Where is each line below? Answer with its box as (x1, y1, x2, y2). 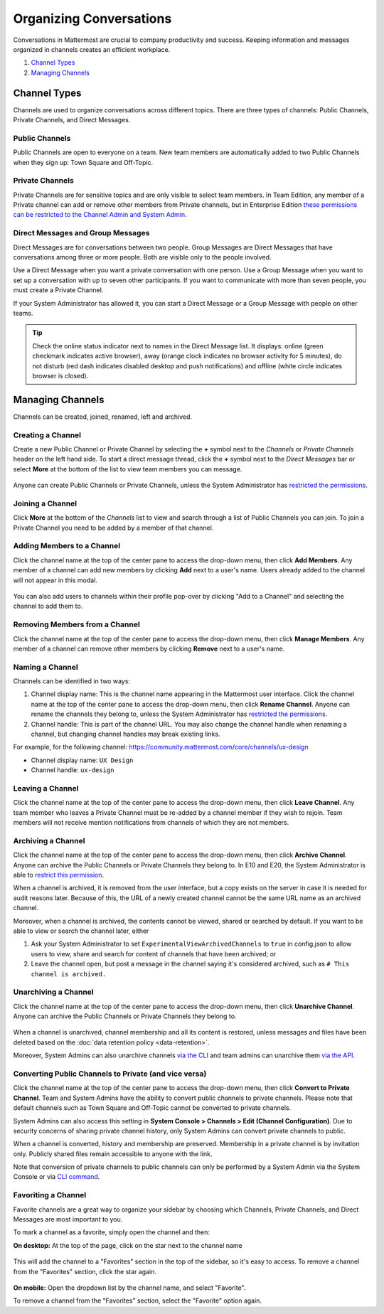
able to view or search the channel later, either (13, 926, 149, 935)
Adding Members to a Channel (13, 541, 121, 551)
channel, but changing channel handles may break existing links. (31, 730, 220, 738)
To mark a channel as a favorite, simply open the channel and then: (13, 1228, 210, 1236)
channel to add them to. (13, 602, 83, 611)
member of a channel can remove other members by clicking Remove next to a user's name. (13, 644, 285, 653)
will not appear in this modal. (13, 576, 97, 584)
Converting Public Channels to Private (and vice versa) (13, 1069, 207, 1079)
